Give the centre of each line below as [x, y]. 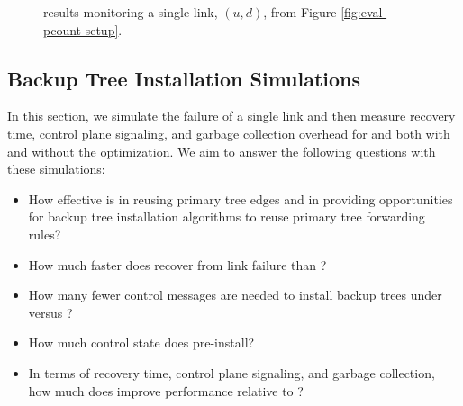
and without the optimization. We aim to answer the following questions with [222, 151]
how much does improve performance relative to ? [166, 390]
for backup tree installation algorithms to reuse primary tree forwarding [227, 217]
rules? [45, 234]
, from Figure [300, 12]
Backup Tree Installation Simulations [184, 78]
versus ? [50, 312]
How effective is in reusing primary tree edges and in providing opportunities [241, 198]
